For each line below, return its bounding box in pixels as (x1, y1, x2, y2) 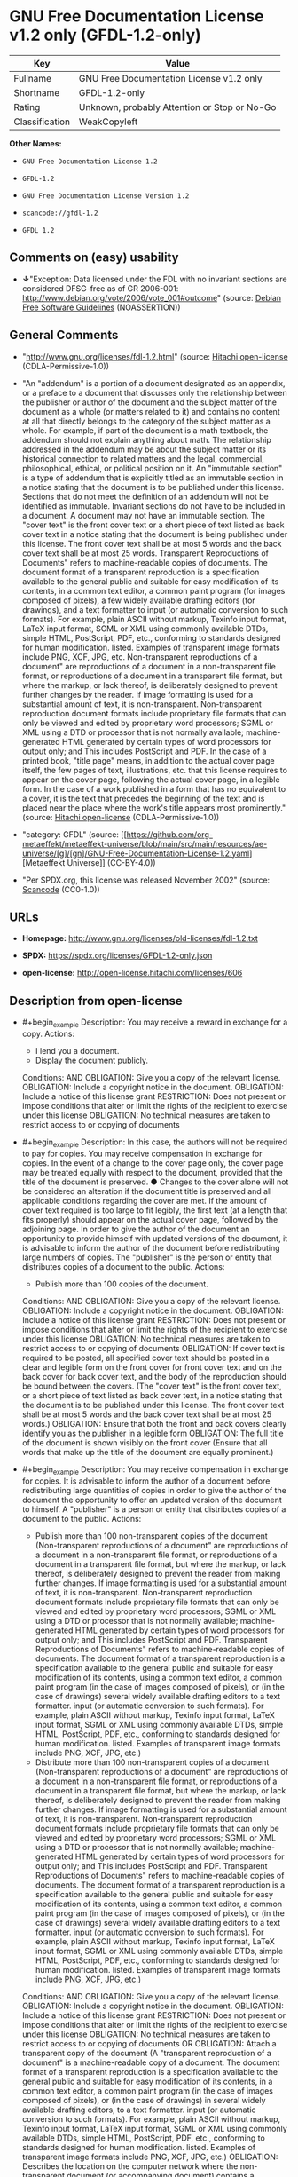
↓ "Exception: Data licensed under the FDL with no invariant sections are (21, 273, 287, 284)
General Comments (9, 328, 119, 343)
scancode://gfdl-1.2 (21, 209, 98, 218)
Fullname (13, 72, 51, 84)
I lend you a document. (35, 1045, 120, 1056)
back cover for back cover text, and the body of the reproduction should (21, 1371, 286, 1381)
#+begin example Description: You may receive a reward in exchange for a (21, 1017, 288, 1029)
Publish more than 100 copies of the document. (35, 1278, 208, 1289)
